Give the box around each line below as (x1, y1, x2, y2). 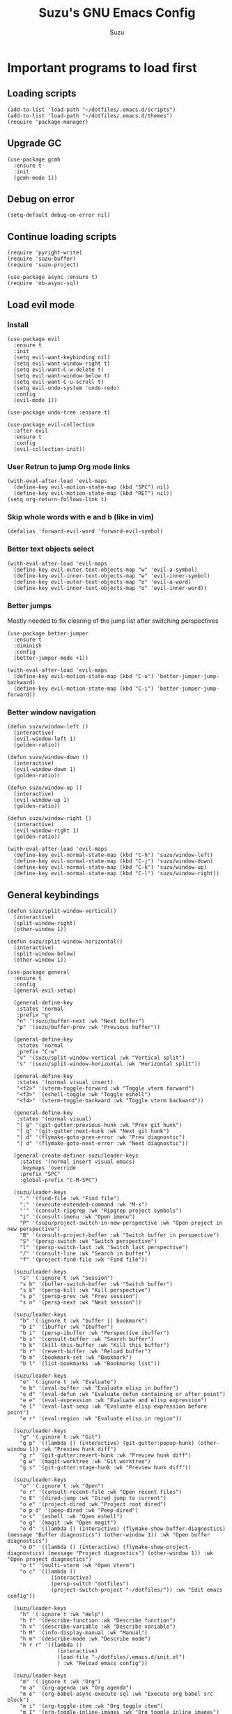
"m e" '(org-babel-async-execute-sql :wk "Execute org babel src (20, 1690, 214, 1698)
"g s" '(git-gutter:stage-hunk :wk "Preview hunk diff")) (20, 1464, 192, 1471)
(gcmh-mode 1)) (13, 174, 58, 181)
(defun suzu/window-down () (7, 754, 89, 761)
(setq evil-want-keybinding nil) (13, 354, 111, 361)
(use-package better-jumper (7, 631, 89, 638)
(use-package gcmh (7, 156, 61, 163)
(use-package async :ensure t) (7, 274, 98, 281)
